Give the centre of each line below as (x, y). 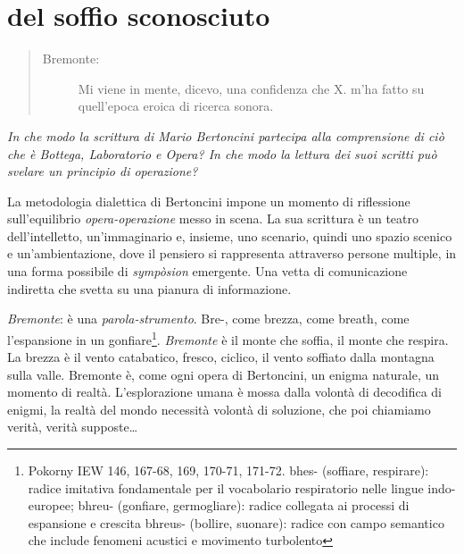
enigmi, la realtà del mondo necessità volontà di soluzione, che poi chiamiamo (219, 409)
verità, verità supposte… (73, 427)
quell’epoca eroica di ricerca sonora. (176, 106)
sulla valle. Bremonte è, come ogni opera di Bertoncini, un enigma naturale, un (224, 374)
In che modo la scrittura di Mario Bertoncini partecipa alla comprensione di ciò (226, 135)
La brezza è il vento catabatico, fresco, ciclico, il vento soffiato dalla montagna (221, 357)
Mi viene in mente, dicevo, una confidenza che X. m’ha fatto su (251, 88)
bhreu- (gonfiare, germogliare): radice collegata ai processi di (244, 505)
